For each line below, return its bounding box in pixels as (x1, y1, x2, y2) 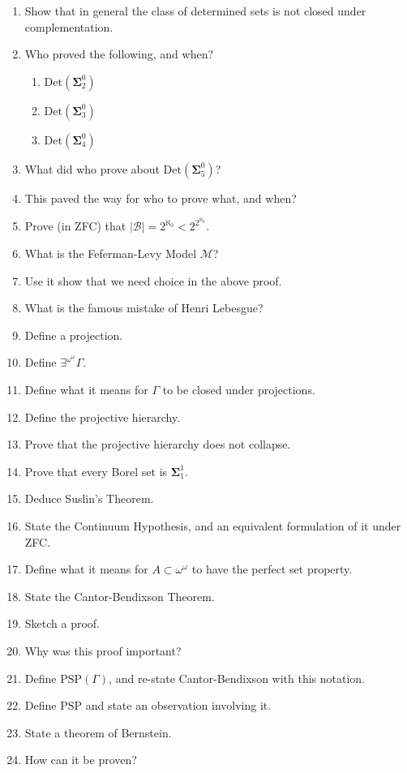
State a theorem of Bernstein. (24, 724, 172, 741)
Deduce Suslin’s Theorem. (24, 490, 154, 507)
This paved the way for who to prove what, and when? (24, 189, 297, 206)
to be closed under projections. (162, 381, 315, 398)
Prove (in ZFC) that (24, 217, 126, 234)
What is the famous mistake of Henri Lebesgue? (24, 299, 263, 316)
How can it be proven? (24, 751, 137, 768)
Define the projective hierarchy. (24, 408, 181, 425)
